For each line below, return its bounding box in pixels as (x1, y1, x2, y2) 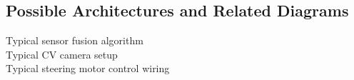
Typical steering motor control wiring (6, 61, 170, 76)
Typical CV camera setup (6, 46, 118, 61)
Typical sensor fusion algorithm (6, 33, 143, 48)
